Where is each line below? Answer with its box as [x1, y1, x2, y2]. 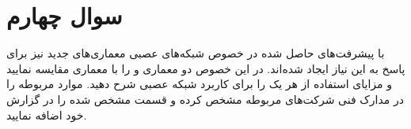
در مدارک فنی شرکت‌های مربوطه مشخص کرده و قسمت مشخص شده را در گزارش [6, 90, 404, 107]
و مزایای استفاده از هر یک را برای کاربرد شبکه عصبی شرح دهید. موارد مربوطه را [6, 76, 392, 92]
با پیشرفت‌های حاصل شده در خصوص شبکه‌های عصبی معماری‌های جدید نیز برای [6, 45, 385, 61]
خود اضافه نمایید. [6, 106, 87, 123]
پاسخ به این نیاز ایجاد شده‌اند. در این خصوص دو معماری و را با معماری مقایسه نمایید [6, 60, 405, 76]
